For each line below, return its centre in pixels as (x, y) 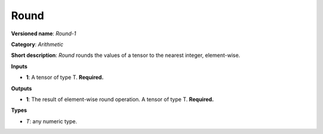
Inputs (19, 66)
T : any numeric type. (51, 121)
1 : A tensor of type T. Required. (65, 77)
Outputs (22, 88)
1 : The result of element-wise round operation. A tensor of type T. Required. (120, 99)
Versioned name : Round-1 (44, 33)
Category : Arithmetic (37, 44)
